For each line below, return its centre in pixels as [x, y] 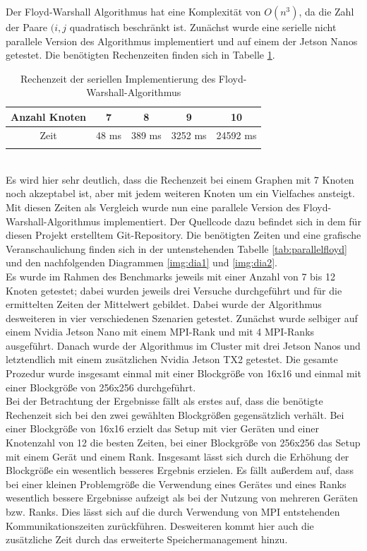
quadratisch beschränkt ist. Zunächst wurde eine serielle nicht [203, 27]
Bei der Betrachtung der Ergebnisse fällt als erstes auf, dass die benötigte [164, 401]
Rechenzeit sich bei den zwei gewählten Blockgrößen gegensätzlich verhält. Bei [175, 414]
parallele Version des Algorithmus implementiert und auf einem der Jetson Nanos [182, 41]
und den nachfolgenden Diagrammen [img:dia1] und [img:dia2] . [142, 262]
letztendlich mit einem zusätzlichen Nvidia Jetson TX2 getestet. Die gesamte [172, 359]
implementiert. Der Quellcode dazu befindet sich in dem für [232, 221]
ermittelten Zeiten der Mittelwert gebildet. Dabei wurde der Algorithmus [164, 304]
